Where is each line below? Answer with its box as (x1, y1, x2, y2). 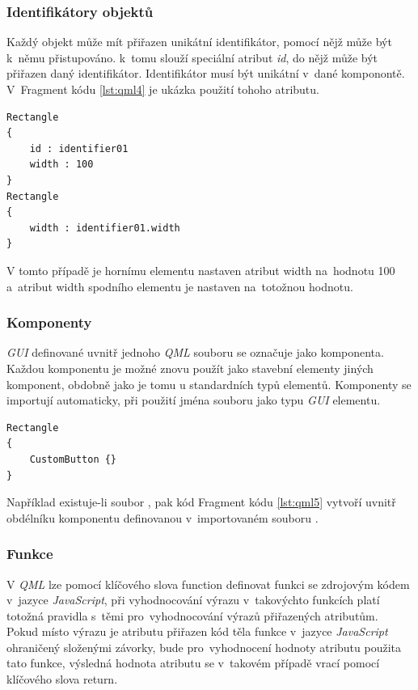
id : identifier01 (29, 142, 129, 155)
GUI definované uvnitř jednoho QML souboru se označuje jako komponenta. (6, 344, 384, 361)
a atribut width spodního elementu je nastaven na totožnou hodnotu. (6, 277, 353, 294)
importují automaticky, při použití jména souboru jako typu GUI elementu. (6, 392, 381, 408)
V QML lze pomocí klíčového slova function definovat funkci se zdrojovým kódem (6, 575, 410, 592)
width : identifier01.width (29, 222, 180, 234)
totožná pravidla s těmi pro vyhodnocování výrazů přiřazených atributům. (6, 607, 378, 624)
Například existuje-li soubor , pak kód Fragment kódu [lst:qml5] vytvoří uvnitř (6, 493, 396, 510)
